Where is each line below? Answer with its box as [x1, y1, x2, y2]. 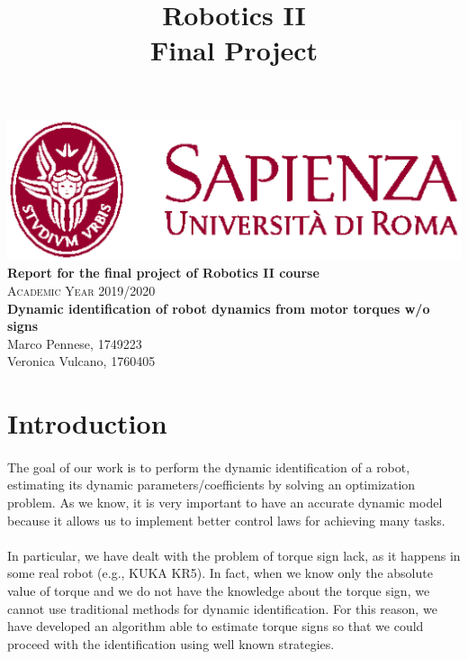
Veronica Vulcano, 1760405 [7, 352, 156, 371]
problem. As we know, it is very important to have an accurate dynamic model [7, 493, 443, 512]
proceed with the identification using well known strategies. [7, 634, 335, 653]
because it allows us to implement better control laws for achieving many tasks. [7, 510, 445, 529]
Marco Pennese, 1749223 [7, 334, 142, 352]
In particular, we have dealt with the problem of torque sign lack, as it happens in [7, 545, 461, 564]
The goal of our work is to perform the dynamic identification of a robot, [7, 457, 410, 476]
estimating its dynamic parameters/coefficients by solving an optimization [7, 475, 416, 494]
